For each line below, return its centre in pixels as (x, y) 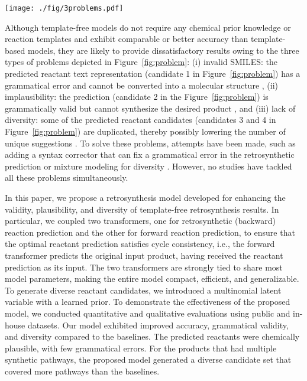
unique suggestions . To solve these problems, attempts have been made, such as (150, 143)
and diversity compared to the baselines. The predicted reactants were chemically (152, 336)
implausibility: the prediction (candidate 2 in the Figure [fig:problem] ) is (137, 97)
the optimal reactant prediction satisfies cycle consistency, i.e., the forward (140, 244)
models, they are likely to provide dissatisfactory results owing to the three (163, 50)
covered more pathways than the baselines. (82, 371)
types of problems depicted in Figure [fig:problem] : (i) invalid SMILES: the (141, 62)
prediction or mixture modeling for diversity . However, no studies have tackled (148, 166)
